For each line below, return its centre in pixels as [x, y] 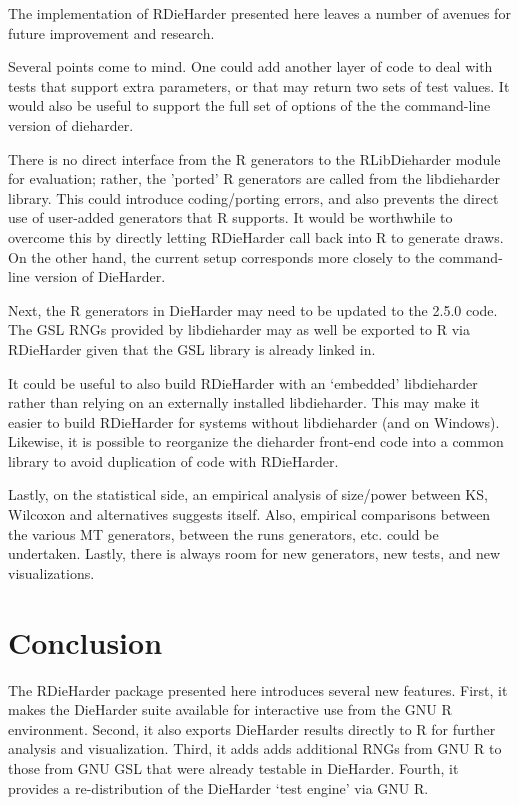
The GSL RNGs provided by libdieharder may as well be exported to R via [239, 329]
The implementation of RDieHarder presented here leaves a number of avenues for [259, 13]
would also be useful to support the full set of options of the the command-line [249, 105]
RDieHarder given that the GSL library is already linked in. [192, 348]
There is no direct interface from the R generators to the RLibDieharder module [254, 158]
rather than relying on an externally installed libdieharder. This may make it [244, 402]
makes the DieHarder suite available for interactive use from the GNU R [230, 709]
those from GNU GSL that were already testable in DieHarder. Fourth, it [233, 767]
